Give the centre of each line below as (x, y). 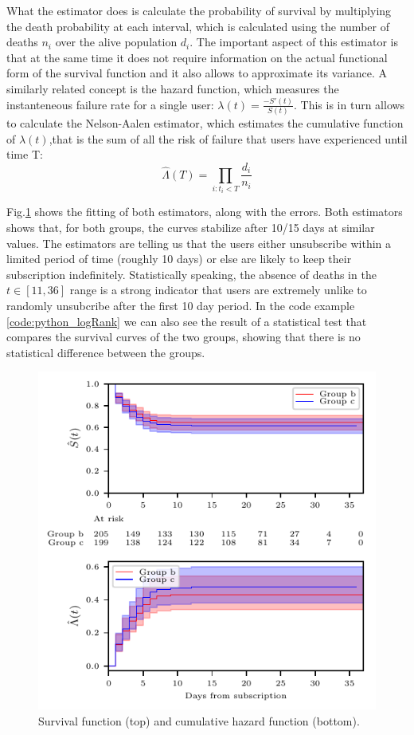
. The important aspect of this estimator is (294, 42)
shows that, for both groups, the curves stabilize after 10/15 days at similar (191, 228)
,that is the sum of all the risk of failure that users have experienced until (228, 138)
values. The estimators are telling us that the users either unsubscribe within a (199, 243)
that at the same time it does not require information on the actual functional (197, 57)
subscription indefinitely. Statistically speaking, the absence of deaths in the (191, 274)
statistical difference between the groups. (106, 352)
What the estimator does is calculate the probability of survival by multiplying (199, 10)
